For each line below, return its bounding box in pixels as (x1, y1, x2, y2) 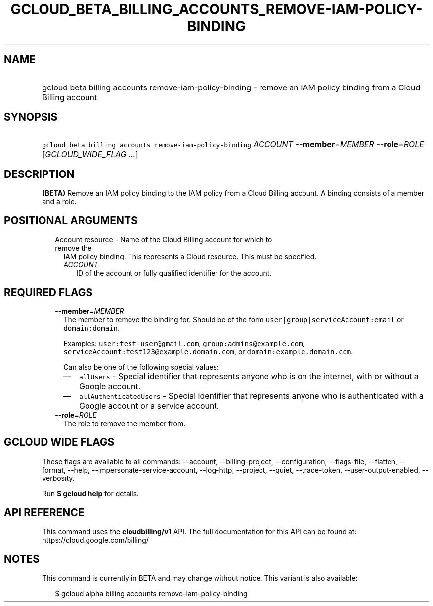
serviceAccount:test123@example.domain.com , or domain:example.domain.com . (63, 347, 353, 356)
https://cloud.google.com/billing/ (42, 535, 149, 544)
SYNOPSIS (4, 111, 58, 124)
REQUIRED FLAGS (4, 286, 93, 299)
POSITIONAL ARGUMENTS (4, 214, 138, 227)
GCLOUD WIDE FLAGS (4, 436, 115, 449)
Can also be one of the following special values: (63, 362, 219, 371)
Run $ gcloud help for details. (42, 489, 139, 498)
